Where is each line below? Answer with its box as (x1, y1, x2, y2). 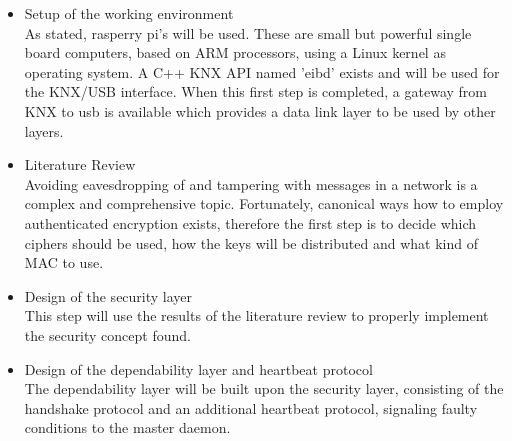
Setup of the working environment (24, 3, 234, 23)
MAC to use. (24, 252, 104, 273)
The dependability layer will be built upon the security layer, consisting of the (24, 378, 504, 399)
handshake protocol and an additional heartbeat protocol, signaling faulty (24, 397, 478, 418)
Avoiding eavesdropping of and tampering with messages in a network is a (24, 173, 478, 194)
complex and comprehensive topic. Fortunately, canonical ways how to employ (24, 193, 504, 214)
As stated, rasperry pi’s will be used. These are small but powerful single (24, 22, 472, 43)
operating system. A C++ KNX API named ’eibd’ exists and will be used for (24, 61, 500, 82)
